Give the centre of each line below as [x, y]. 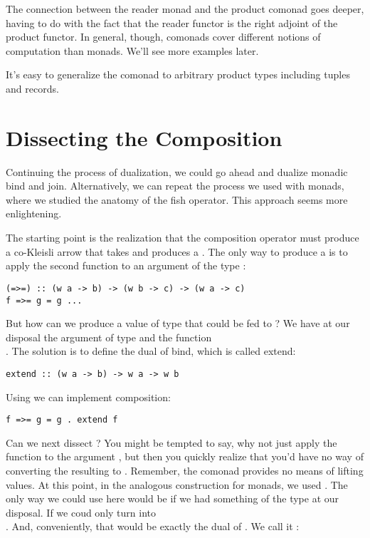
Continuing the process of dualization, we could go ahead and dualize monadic [177, 171]
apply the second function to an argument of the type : [126, 265]
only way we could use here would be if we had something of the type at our [173, 498]
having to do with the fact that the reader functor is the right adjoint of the [172, 22]
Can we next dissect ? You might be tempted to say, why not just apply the [171, 442]
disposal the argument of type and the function [109, 337]
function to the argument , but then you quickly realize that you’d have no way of [185, 456]
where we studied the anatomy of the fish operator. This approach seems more [177, 199]
